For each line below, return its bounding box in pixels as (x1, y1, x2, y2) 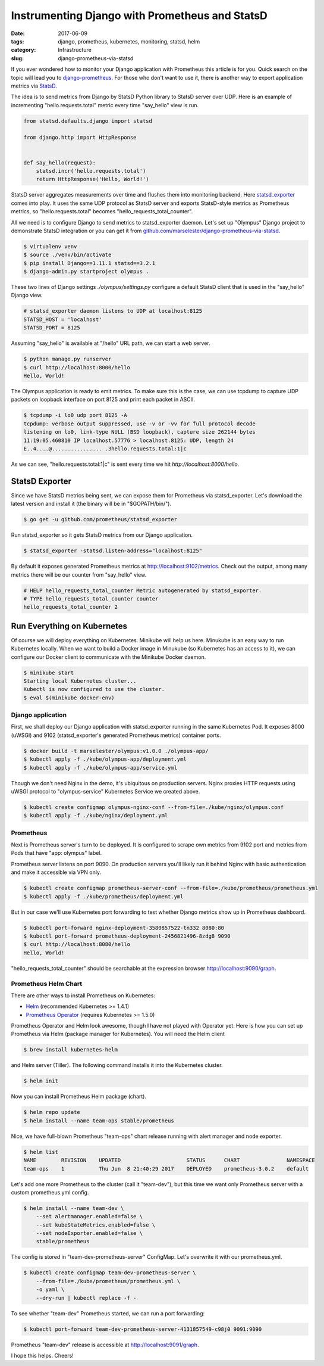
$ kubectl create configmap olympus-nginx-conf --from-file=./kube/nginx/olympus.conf (23, 804, 284, 810)
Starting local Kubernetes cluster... (23, 677, 137, 684)
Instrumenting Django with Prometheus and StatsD (11, 9, 268, 22)
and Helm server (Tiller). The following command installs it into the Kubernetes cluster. (11, 1062, 223, 1069)
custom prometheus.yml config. (11, 1188, 89, 1196)
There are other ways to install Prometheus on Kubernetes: (11, 992, 156, 999)
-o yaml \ (36, 1286, 65, 1293)
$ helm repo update (23, 1109, 80, 1116)
